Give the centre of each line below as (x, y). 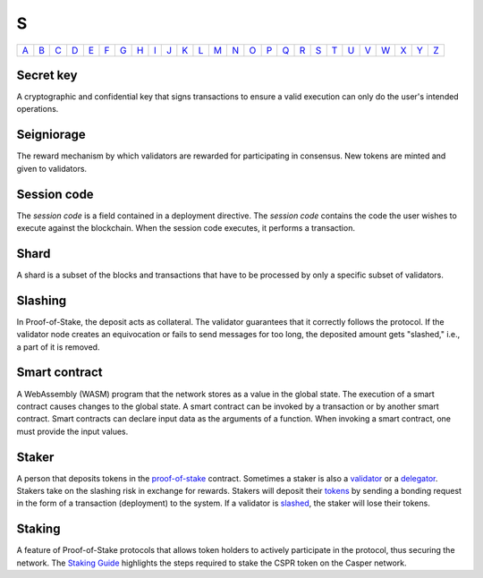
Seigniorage (51, 135)
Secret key (47, 75)
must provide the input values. (72, 431)
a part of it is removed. (58, 347)
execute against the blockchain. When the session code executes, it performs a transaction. (186, 228)
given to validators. (52, 168)
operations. (38, 109)
